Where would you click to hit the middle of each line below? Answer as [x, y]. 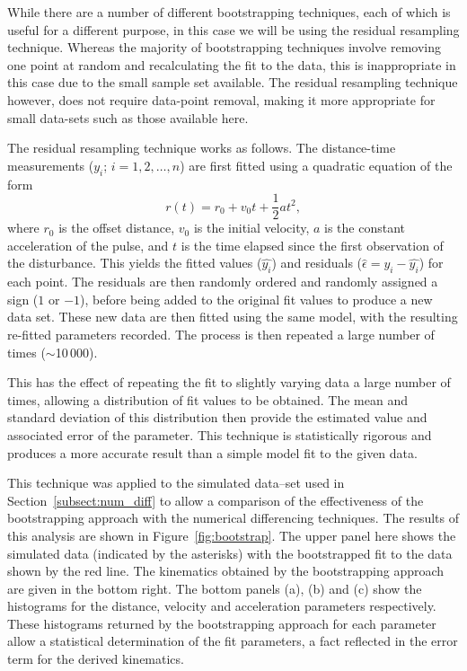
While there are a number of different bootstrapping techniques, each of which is [229, 12]
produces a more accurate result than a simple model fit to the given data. [212, 452]
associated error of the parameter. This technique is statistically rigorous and [220, 434]
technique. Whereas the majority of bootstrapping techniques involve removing [225, 47]
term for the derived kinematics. [96, 659]
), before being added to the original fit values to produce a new [256, 299]
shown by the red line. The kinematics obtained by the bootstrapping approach [226, 571]
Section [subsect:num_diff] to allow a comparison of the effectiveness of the [216, 500]
